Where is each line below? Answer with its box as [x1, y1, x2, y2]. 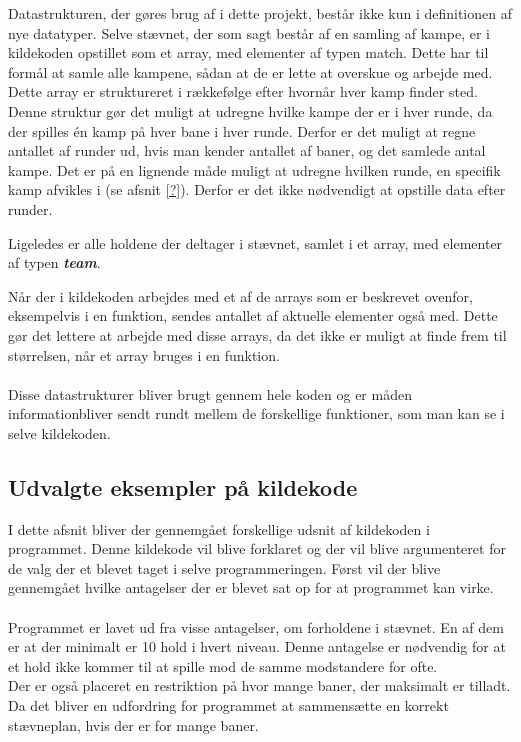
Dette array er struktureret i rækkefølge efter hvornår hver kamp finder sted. [8, 81, 478, 102]
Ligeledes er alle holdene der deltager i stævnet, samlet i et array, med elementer [8, 232, 503, 253]
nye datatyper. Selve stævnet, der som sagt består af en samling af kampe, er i [8, 22, 490, 43]
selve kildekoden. [8, 422, 111, 443]
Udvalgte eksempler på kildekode [8, 471, 358, 502]
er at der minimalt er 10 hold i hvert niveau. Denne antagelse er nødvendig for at [8, 636, 506, 657]
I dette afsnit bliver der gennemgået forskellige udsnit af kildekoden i [8, 518, 430, 539]
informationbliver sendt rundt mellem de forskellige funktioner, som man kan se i [8, 403, 505, 424]
